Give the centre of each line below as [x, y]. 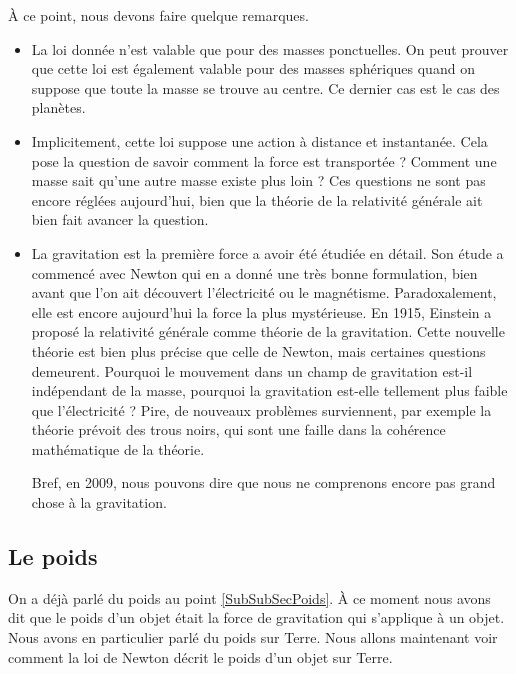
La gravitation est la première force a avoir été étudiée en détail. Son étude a [267, 252]
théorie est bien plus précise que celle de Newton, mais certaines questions [258, 350]
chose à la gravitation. [99, 502]
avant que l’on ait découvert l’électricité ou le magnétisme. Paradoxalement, [264, 292]
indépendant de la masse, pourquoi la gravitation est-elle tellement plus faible [269, 390]
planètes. [58, 107]
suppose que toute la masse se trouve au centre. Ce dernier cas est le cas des [265, 87]
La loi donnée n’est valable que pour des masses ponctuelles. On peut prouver [270, 48]
